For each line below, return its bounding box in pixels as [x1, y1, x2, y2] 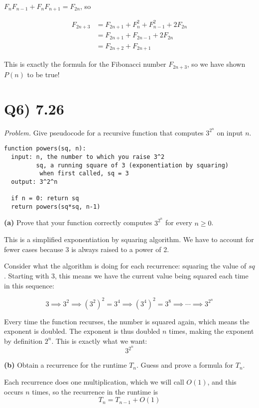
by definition [4, 335, 43, 346]
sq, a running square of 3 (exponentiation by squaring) [36, 161, 229, 169]
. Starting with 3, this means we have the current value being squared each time [4, 270, 249, 280]
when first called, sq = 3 [39, 170, 129, 177]
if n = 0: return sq [11, 195, 79, 202]
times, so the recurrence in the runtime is [32, 386, 158, 397]
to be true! [27, 69, 60, 79]
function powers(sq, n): [4, 145, 86, 152]
